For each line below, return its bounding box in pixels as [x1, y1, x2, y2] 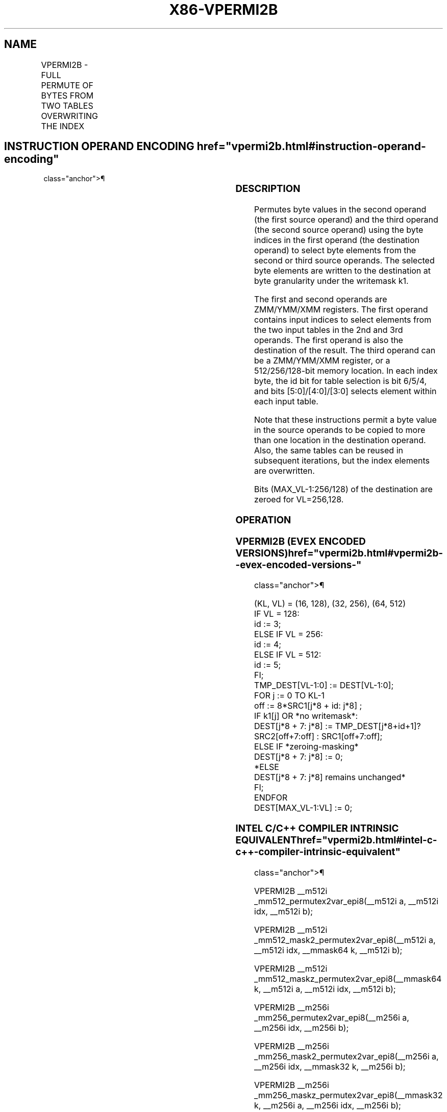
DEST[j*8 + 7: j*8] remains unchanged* [254, 772, 406, 783]
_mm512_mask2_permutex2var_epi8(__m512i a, [254, 934, 436, 945]
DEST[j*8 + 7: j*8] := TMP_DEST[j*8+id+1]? [254, 721, 421, 732]
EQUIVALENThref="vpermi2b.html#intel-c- [235, 834, 437, 847]
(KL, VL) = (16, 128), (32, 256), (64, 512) [254, 598, 406, 609]
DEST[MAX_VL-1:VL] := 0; [254, 803, 353, 813]
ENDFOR [254, 792, 288, 803]
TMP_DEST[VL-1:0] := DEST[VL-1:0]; [254, 680, 394, 691]
